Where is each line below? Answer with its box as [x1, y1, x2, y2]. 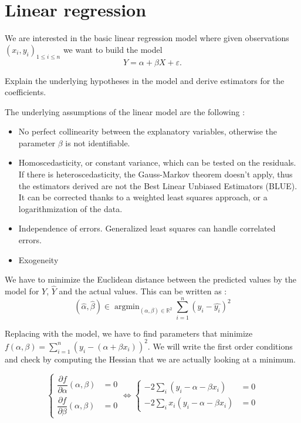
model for [5, 285, 39, 297]
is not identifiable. [65, 136, 130, 149]
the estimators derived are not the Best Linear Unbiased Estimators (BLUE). [18, 179, 297, 192]
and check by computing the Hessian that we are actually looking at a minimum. [5, 352, 296, 365]
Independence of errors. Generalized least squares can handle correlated [18, 222, 276, 234]
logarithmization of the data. [18, 202, 123, 214]
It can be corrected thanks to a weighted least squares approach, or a [18, 191, 268, 203]
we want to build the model [63, 43, 163, 55]
